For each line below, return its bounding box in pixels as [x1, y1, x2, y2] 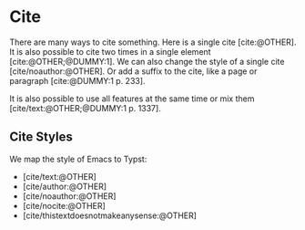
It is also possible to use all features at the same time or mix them [9, 93, 255, 104]
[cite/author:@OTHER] [22, 181, 107, 192]
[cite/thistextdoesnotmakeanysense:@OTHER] [22, 210, 198, 221]
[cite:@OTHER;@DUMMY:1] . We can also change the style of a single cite [9, 56, 285, 67]
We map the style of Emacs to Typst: [9, 153, 147, 164]
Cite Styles [9, 130, 73, 145]
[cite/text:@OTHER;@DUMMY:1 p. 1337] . [9, 102, 161, 113]
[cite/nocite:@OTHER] [22, 200, 107, 211]
